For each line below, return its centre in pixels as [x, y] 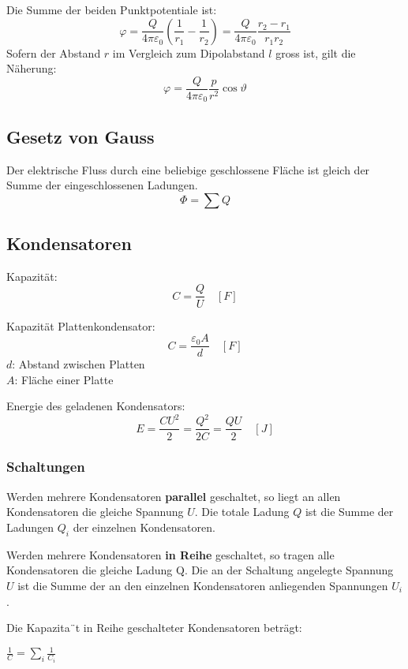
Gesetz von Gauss [80, 136]
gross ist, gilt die [316, 52]
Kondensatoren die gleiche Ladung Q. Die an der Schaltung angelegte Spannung [200, 570]
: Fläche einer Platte [64, 379]
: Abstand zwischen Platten [79, 364]
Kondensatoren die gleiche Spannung [95, 512]
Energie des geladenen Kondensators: [96, 406]
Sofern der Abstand [54, 52]
